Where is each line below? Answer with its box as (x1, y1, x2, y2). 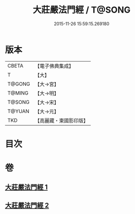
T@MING (7, 89, 29, 96)
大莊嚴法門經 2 (5, 201, 50, 209)
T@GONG (7, 81, 30, 87)
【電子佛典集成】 (34, 63, 74, 69)
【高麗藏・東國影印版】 (34, 117, 88, 124)
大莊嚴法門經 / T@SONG (33, 4, 131, 16)
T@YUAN (7, 108, 30, 115)
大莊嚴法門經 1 (5, 183, 48, 192)
